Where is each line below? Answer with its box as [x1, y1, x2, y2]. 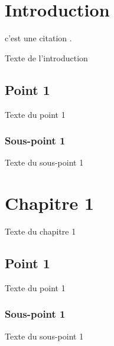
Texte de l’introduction [5, 51, 88, 64]
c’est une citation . [5, 32, 72, 44]
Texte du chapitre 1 [5, 225, 76, 238]
